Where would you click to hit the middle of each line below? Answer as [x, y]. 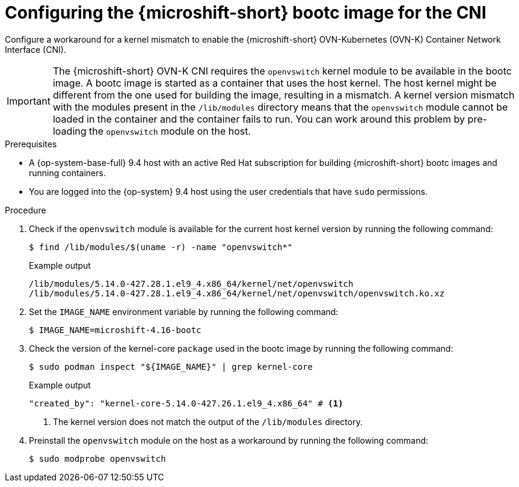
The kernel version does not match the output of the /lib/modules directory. [208, 421]
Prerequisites [31, 144]
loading [69, 131]
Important [29, 101]
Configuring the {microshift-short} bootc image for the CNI [246, 13]
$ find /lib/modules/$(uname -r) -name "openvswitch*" [161, 247]
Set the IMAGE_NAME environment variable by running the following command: [184, 311]
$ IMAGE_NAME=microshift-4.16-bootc [115, 330]
